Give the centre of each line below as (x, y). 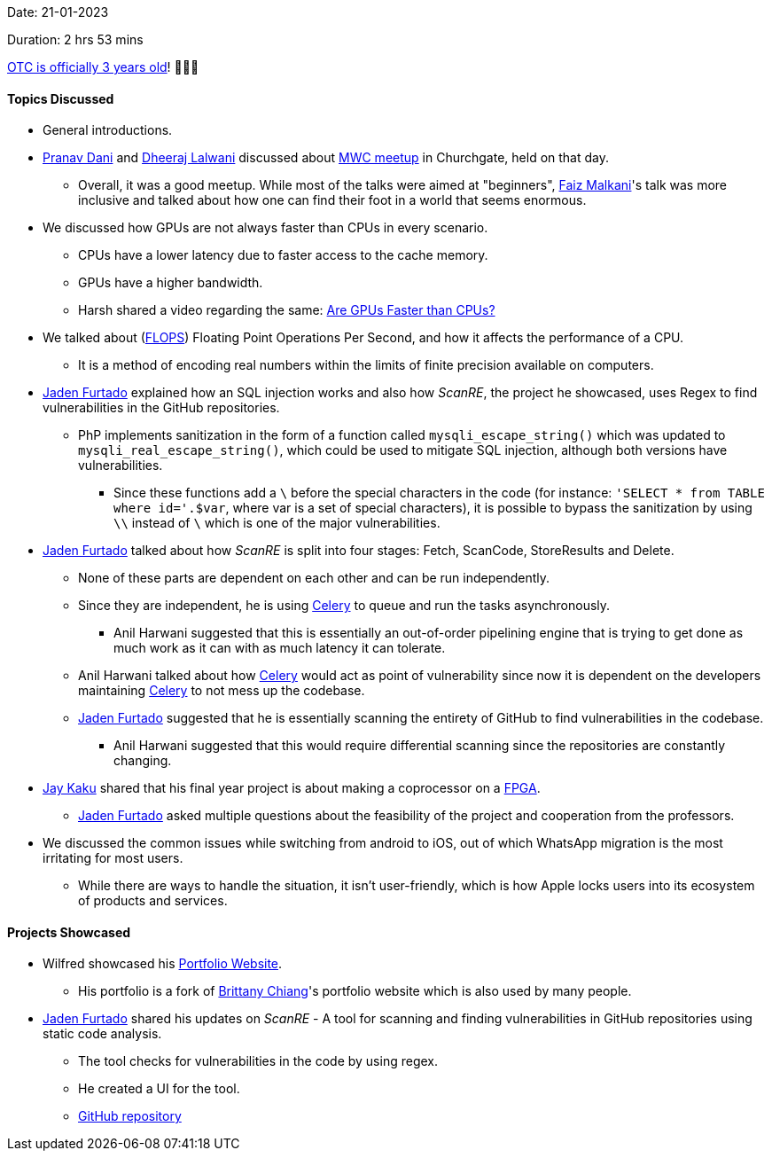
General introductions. (108, 130)
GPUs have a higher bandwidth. (171, 283)
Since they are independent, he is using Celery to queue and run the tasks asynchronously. (344, 606)
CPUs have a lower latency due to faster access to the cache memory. (283, 255)
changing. (143, 761)
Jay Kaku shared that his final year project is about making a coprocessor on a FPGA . (292, 788)
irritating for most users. (113, 858)
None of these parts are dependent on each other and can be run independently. (314, 578)
